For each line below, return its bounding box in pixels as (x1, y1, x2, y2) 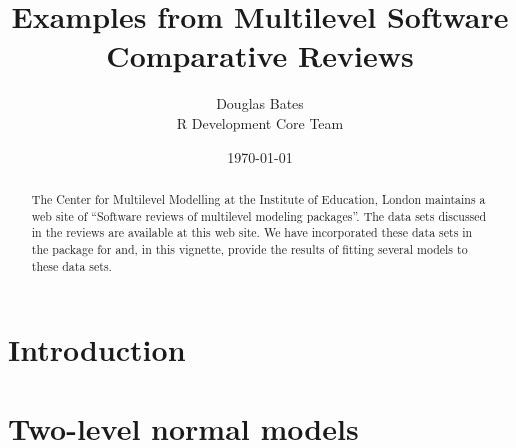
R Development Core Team (176, 112, 344, 133)
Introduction (8, 329, 186, 370)
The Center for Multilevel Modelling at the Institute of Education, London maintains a (31, 190, 486, 207)
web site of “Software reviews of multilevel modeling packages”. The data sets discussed (31, 207, 487, 224)
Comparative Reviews (106, 35, 414, 76)
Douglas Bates (216, 93, 304, 114)
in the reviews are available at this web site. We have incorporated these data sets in (31, 224, 473, 241)
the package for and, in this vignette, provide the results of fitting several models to (31, 240, 468, 257)
